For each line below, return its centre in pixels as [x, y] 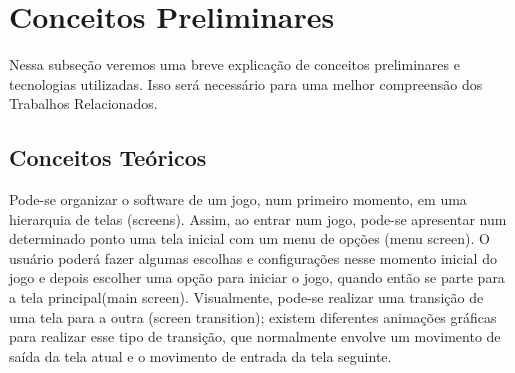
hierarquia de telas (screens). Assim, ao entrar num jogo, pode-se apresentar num [258, 218]
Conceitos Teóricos [108, 157]
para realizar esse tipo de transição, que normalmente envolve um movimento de [255, 336]
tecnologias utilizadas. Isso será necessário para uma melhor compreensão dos [246, 83]
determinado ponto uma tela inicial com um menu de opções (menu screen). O [249, 238]
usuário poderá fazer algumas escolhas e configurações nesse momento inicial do [253, 257]
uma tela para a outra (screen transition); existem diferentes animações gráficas [253, 316]
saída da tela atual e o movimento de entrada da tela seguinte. [200, 355]
